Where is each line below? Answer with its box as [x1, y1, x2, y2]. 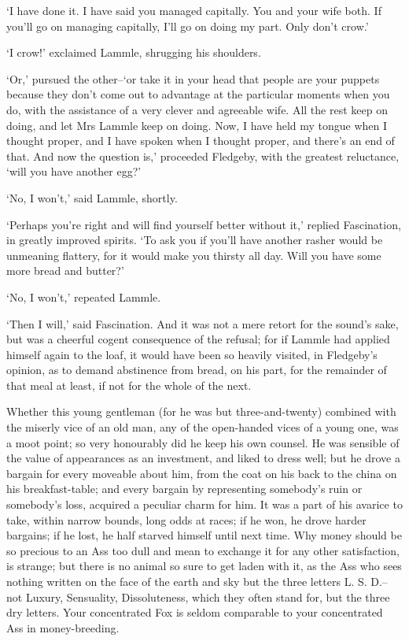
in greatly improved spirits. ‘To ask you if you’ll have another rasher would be [6, 232, 383, 248]
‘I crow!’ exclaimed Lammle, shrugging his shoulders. [6, 44, 261, 61]
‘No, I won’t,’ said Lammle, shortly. [6, 189, 178, 206]
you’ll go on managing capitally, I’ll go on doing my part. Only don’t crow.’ [6, 17, 369, 34]
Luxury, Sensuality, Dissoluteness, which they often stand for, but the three [25, 588, 390, 605]
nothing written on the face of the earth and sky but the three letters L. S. [6, 573, 367, 589]
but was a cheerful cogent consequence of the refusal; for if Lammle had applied [6, 331, 390, 347]
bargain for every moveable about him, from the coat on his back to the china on [6, 465, 397, 481]
